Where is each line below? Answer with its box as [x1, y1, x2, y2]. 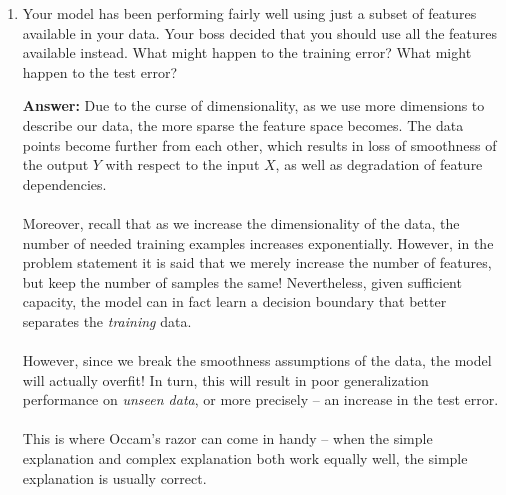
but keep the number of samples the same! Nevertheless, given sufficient [22, 271, 462, 292]
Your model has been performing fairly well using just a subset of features [22, 3, 477, 23]
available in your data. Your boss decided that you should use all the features [22, 22, 497, 43]
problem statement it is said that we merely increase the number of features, [22, 252, 492, 273]
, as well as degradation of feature [275, 154, 483, 175]
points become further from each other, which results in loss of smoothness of [22, 134, 497, 155]
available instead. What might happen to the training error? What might [22, 42, 472, 63]
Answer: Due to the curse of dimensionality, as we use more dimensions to [22, 95, 485, 116]
